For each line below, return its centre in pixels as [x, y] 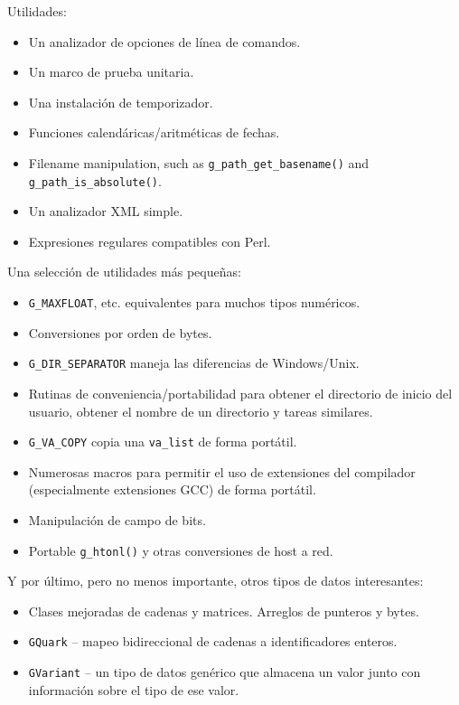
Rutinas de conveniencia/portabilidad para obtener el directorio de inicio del [240, 393]
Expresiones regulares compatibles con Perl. [150, 241]
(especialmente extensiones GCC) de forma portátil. [172, 489]
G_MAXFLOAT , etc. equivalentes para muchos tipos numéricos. [194, 302]
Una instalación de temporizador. [121, 102]
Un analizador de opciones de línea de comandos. [164, 41]
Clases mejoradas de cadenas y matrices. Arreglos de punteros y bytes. [224, 611]
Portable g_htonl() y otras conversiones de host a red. [181, 550]
